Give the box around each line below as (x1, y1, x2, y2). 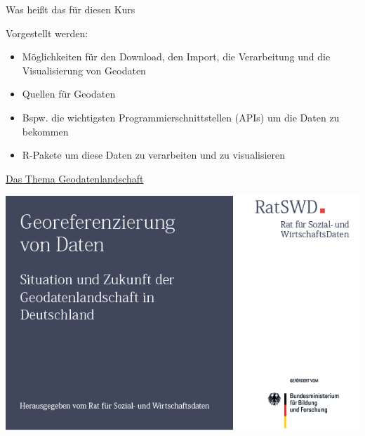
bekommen (22, 124, 69, 138)
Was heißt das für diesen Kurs (6, 2, 135, 16)
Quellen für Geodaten (22, 86, 116, 101)
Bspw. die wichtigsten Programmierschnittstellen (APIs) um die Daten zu (22, 110, 340, 124)
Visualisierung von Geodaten (22, 62, 146, 77)
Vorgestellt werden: (6, 25, 88, 40)
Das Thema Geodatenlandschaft (6, 171, 144, 185)
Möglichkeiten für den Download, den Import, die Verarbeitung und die (22, 49, 331, 64)
